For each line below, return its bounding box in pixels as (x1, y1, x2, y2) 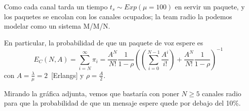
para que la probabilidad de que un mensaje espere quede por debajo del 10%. (4, 98, 241, 108)
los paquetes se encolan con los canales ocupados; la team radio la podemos (4, 11, 232, 21)
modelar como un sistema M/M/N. (4, 21, 110, 31)
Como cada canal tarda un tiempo (4, 1, 108, 11)
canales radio (202, 88, 242, 98)
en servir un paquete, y (174, 1, 245, 11)
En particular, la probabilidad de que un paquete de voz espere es (4, 37, 204, 47)
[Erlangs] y (51, 70, 84, 80)
